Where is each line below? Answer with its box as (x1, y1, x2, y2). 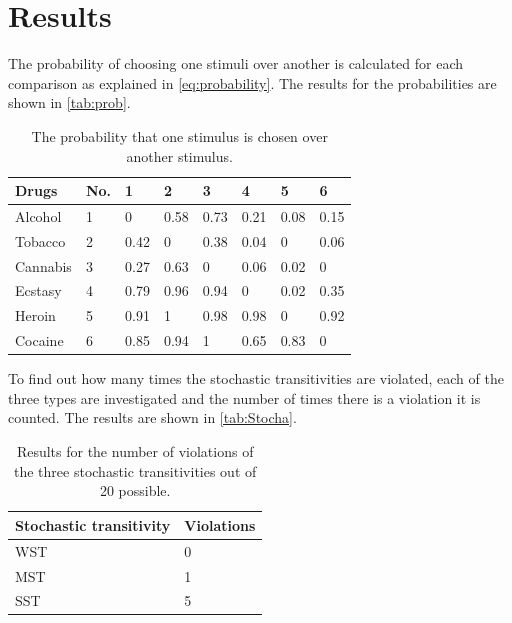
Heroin (15, 305, 56, 326)
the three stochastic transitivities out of (14, 460, 257, 481)
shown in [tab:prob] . (8, 92, 131, 113)
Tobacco (15, 230, 66, 251)
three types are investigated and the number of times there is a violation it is (8, 387, 481, 408)
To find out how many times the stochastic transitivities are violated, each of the (8, 368, 504, 389)
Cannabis (15, 255, 72, 276)
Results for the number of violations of (16, 441, 254, 462)
